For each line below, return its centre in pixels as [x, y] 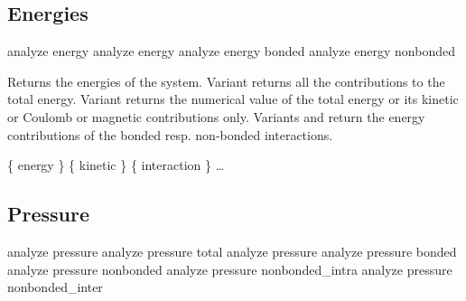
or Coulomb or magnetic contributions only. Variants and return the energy [216, 116]
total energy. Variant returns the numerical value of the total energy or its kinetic [233, 99]
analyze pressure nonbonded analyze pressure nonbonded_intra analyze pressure [230, 269]
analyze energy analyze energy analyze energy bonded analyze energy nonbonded [232, 51]
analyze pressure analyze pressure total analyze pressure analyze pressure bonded [232, 251]
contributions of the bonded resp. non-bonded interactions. [170, 134]
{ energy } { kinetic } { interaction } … [116, 165]
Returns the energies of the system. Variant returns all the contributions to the [226, 81]
